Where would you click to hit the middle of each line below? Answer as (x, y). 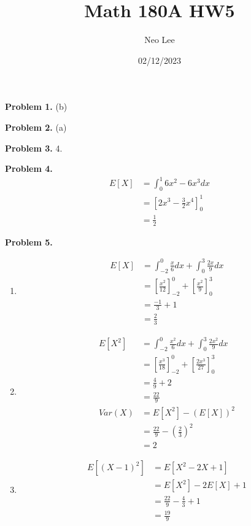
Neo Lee (160, 40)
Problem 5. (29, 242)
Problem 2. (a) (36, 127)
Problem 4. (29, 168)
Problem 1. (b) (36, 106)
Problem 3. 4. (34, 148)
